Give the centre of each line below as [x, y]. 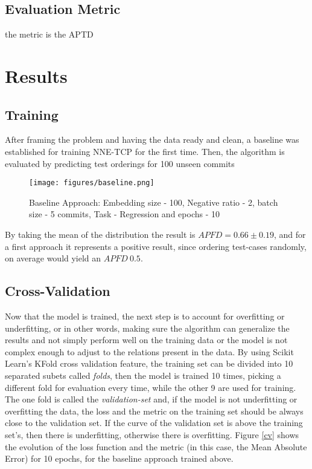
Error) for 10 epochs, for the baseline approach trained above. [119, 458]
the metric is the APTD [49, 34]
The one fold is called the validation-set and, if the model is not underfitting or [151, 399]
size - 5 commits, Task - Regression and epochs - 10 [124, 214]
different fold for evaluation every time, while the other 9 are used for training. [151, 387]
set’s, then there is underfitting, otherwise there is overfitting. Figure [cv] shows [152, 434]
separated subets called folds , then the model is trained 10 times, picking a [143, 375]
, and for [290, 234]
